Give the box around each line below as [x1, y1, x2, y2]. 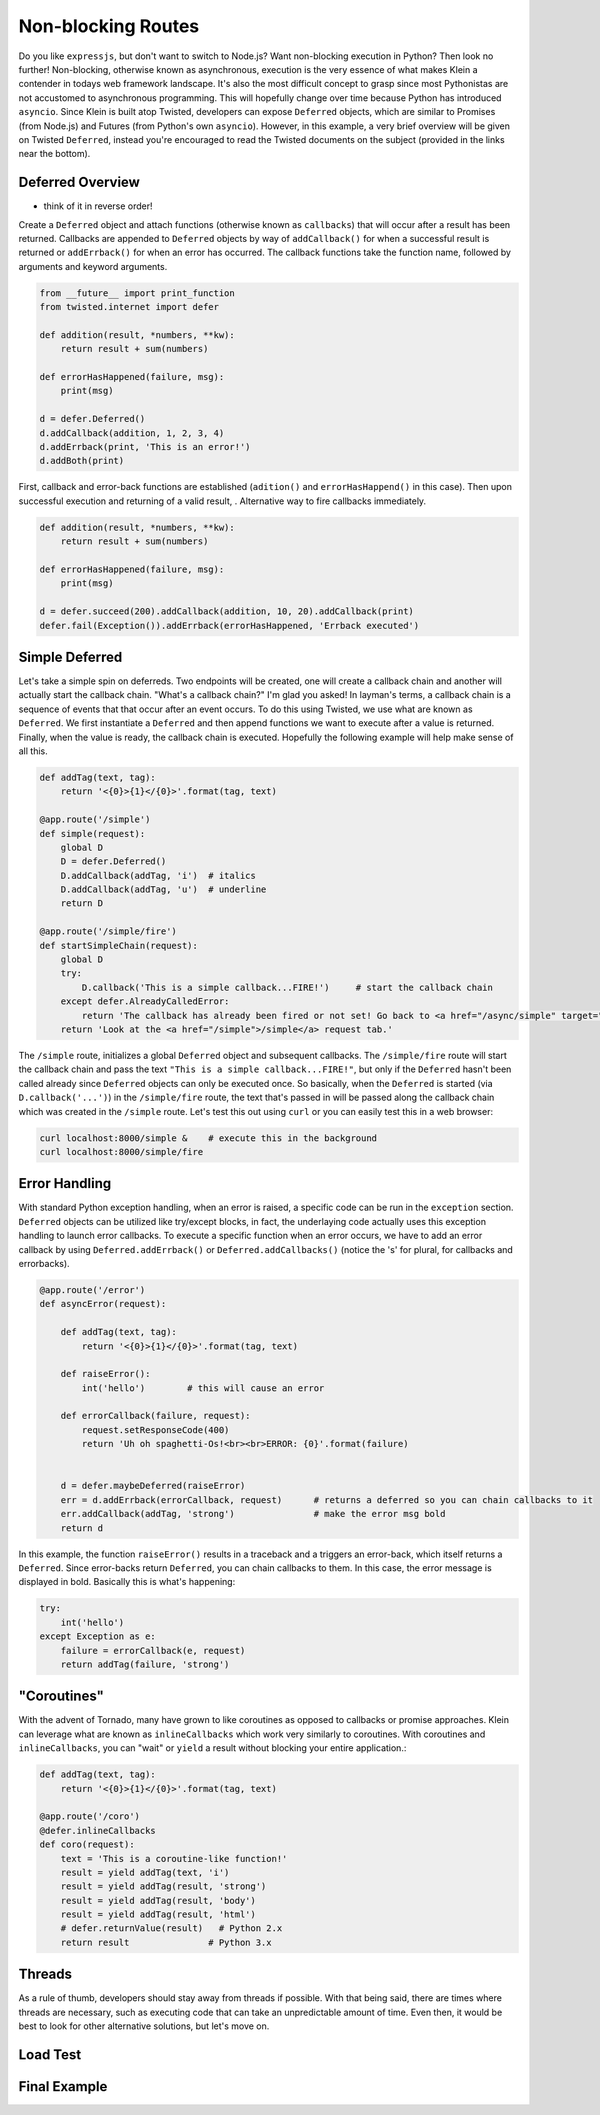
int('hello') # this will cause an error [81, 1382, 325, 1394]
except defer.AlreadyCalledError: [60, 996, 230, 1007]
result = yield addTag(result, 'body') [60, 1895, 257, 1906]
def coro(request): [39, 1839, 135, 1850]
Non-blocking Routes [18, 15, 200, 37]
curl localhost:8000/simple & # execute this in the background [39, 1132, 378, 1144]
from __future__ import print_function [39, 287, 235, 299]
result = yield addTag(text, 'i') [60, 1866, 230, 1878]
